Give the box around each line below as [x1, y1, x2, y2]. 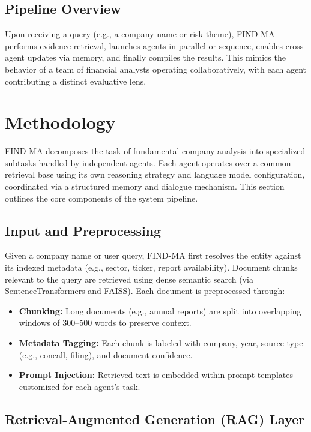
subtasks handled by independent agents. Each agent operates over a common [5, 156, 291, 169]
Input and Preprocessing [5, 221, 162, 239]
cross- [285, 39, 307, 52]
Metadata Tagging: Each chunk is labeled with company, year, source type [19, 337, 303, 349]
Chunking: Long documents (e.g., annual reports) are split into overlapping [19, 304, 301, 317]
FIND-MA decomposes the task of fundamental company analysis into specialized [5, 145, 306, 157]
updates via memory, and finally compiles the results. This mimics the [27, 51, 286, 64]
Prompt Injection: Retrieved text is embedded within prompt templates [19, 368, 293, 381]
